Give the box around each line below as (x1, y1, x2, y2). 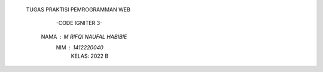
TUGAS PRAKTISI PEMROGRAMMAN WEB (26, 6, 131, 13)
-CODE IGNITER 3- (56, 20, 103, 27)
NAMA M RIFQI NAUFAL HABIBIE (41, 33, 127, 40)
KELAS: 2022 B (71, 52, 109, 60)
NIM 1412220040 (56, 44, 104, 51)
